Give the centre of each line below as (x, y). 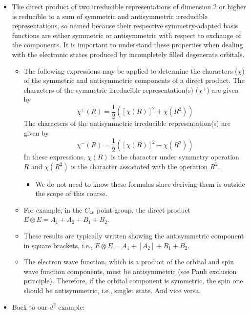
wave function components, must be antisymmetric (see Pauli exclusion (130, 271)
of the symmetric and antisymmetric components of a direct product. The (134, 80)
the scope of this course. (71, 193)
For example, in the (53, 209)
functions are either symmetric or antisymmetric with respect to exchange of (126, 35)
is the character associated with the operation (139, 166)
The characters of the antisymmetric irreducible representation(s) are (127, 123)
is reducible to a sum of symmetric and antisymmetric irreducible (110, 16)
